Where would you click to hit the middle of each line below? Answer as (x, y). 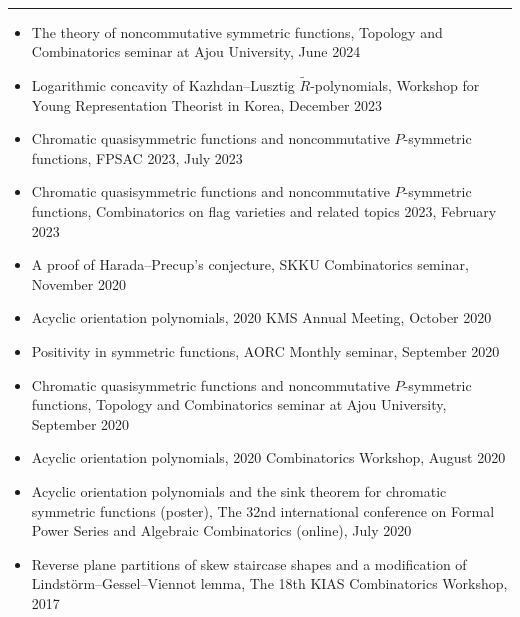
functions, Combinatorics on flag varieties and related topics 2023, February (264, 210)
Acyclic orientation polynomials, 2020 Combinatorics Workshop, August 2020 (268, 457)
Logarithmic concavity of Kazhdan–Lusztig (163, 85)
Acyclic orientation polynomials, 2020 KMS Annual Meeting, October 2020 (261, 317)
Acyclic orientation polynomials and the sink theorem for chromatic (239, 490)
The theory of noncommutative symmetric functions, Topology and (237, 31)
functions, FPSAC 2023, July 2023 (137, 157)
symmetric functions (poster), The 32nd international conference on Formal (263, 510)
